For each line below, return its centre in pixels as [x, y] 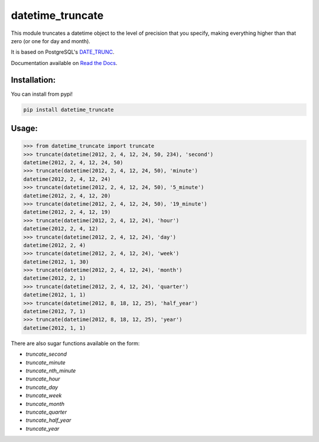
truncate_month [45, 404]
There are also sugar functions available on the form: [75, 343]
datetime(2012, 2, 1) [55, 278]
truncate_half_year [48, 420]
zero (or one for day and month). [51, 41]
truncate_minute [46, 362]
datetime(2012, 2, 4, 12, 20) [67, 196]
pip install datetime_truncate [69, 110]
